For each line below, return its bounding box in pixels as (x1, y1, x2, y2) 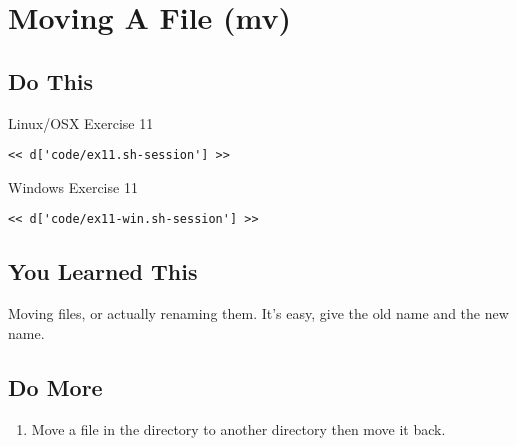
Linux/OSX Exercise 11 (8, 112, 154, 133)
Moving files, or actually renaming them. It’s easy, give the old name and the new (8, 303, 509, 324)
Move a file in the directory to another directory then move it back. (31, 418, 446, 439)
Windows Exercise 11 (8, 176, 138, 197)
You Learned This (8, 256, 198, 287)
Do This (8, 65, 94, 96)
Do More (8, 371, 103, 402)
